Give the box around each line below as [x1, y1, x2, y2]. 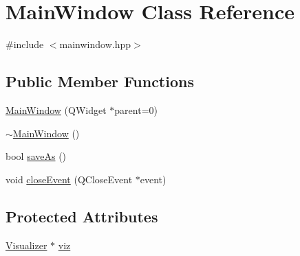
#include [6, 37, 44, 51]
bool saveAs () [6, 149, 67, 163]
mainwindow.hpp [59, 37, 131, 51]
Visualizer [6, 237, 47, 252]
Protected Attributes [6, 205, 158, 226]
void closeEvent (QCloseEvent [6, 172, 133, 186]
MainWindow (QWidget [6, 102, 107, 117]
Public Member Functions [6, 71, 194, 92]
